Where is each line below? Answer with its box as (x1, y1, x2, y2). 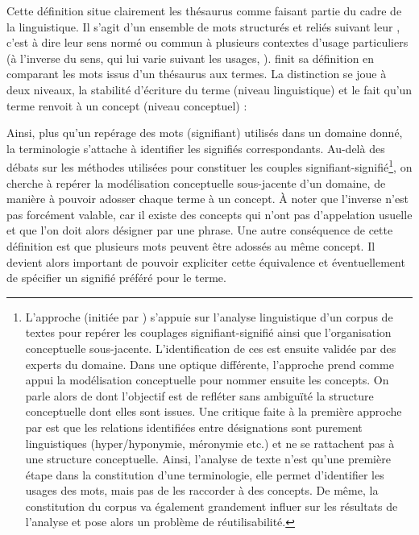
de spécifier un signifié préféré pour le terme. (6, 269, 226, 286)
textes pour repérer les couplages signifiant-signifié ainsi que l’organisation (25, 324, 392, 341)
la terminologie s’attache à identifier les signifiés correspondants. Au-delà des (6, 139, 385, 156)
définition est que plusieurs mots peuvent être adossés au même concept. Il (6, 237, 375, 254)
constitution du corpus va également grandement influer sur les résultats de (25, 497, 398, 514)
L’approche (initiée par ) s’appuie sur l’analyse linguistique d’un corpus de (25, 308, 393, 325)
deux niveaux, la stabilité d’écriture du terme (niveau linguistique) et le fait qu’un (6, 81, 413, 97)
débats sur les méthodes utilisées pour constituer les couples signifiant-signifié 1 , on (6, 156, 413, 175)
